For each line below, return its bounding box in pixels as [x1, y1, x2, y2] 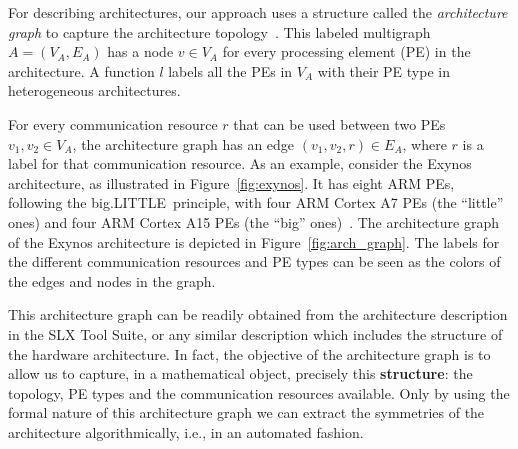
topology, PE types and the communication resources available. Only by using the [8, 382, 510, 403]
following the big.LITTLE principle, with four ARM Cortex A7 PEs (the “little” [8, 192, 504, 213]
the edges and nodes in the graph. [8, 270, 216, 291]
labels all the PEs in [168, 60, 293, 81]
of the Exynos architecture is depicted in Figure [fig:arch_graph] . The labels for [8, 231, 500, 252]
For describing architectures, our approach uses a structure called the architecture [8, 2, 508, 22]
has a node [107, 41, 174, 62]
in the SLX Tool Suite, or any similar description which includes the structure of [8, 323, 503, 344]
